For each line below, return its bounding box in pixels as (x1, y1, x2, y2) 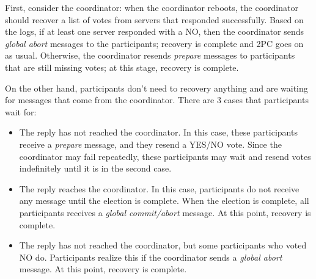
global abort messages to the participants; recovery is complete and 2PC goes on (5, 37, 304, 49)
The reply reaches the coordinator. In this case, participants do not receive (19, 182, 299, 195)
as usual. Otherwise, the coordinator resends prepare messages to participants (5, 49, 295, 62)
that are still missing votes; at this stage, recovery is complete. (5, 60, 239, 73)
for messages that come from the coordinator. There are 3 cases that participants (5, 93, 309, 106)
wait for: (5, 105, 37, 118)
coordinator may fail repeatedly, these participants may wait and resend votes (19, 150, 311, 162)
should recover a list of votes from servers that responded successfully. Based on (5, 13, 304, 26)
